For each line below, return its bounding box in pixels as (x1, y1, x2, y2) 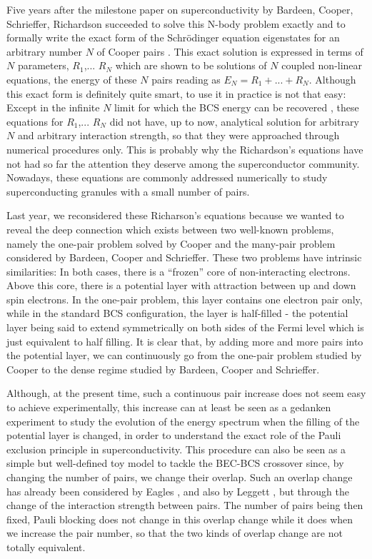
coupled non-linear (281, 58, 363, 73)
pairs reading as (151, 71, 221, 86)
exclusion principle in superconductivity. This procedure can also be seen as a (6, 441, 346, 456)
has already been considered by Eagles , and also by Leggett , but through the (6, 483, 349, 498)
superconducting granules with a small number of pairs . (6, 183, 250, 198)
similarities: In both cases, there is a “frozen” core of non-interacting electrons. (6, 263, 351, 278)
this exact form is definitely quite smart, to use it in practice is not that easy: (6, 86, 346, 101)
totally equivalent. (6, 539, 86, 554)
